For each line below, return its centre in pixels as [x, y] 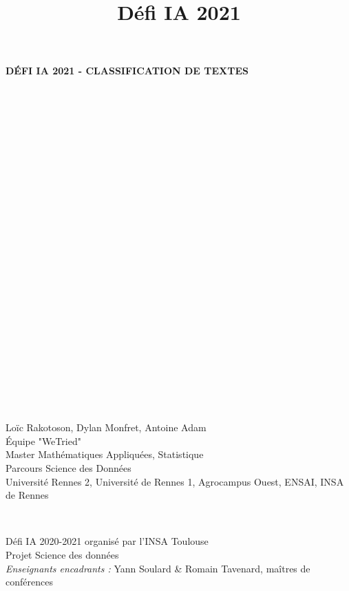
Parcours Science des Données [68, 468]
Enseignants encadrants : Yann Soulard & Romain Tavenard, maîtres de [158, 568]
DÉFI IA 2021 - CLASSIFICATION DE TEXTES [127, 71]
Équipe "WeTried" [43, 440]
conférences [29, 582]
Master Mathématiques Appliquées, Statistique [105, 454]
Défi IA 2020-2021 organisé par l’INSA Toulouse [107, 541]
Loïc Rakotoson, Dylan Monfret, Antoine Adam [106, 427]
